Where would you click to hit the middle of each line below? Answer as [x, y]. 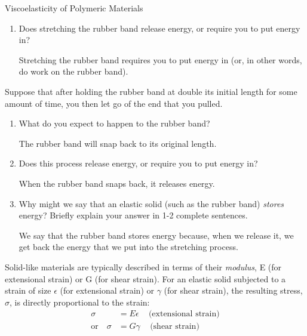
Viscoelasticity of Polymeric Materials [74, 8]
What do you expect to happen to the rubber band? [114, 123]
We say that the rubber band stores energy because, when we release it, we [156, 235]
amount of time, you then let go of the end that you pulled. [114, 103]
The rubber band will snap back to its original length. [118, 143]
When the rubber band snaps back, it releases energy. [117, 183]
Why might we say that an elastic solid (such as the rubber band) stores [151, 203]
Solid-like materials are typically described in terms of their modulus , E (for [143, 266]
